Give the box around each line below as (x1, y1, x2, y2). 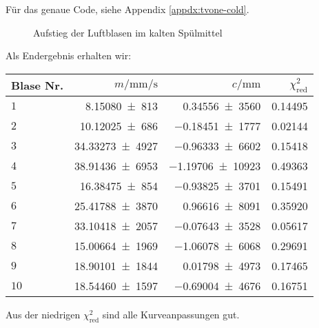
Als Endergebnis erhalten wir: (6, 48, 132, 63)
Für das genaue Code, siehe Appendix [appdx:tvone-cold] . (6, 2, 249, 16)
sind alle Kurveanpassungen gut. (102, 307, 240, 321)
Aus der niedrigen (6, 307, 81, 321)
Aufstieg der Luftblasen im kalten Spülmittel (33, 25, 223, 39)
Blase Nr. (11, 76, 64, 93)
